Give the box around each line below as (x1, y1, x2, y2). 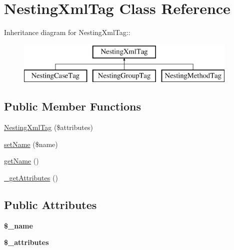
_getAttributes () (4, 172, 58, 182)
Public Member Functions (4, 98, 141, 114)
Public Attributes (4, 196, 97, 212)
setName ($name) (4, 138, 58, 149)
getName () (4, 155, 39, 166)
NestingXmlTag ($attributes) (4, 122, 93, 132)
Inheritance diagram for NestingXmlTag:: (4, 27, 130, 37)
